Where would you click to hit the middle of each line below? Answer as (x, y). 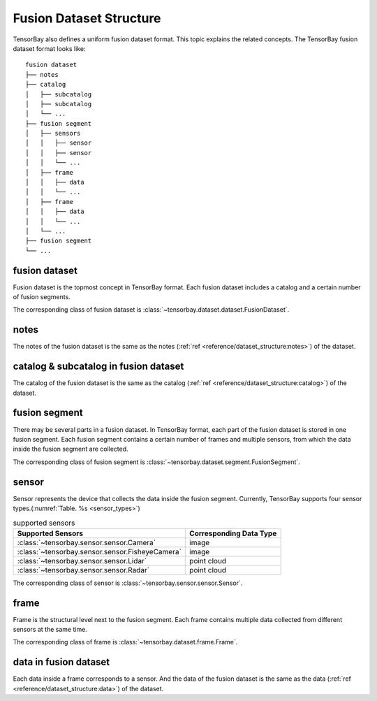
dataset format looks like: (49, 48)
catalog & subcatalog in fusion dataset (98, 367)
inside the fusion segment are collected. (71, 449)
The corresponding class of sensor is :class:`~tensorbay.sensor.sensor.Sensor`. (128, 583)
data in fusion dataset (61, 662)
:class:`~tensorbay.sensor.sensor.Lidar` (82, 561)
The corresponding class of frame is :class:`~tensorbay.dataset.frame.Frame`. (125, 642)
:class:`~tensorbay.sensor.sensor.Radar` (83, 570)
